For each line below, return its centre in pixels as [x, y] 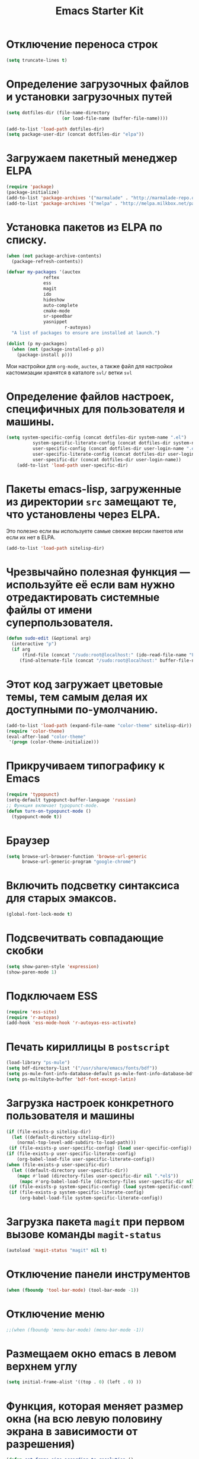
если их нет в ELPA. [31, 537]
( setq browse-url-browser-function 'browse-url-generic [76, 856]
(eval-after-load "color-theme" [46, 737]
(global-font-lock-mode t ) [39, 915]
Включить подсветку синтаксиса [93, 886]
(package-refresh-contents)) [47, 261]
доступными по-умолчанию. [82, 710]
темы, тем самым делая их [77, 697]
